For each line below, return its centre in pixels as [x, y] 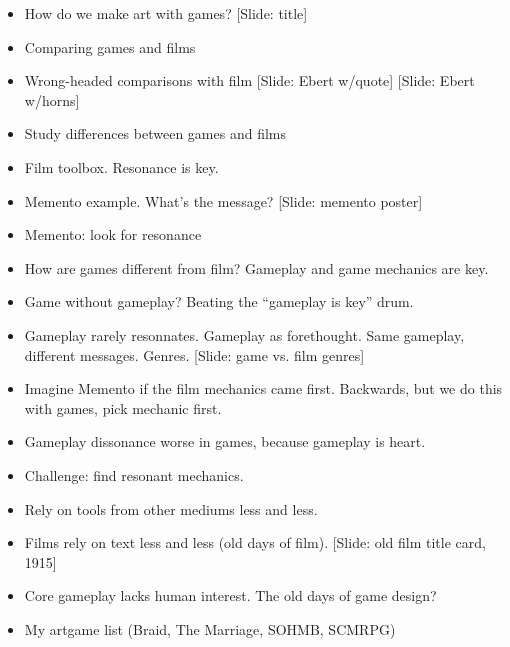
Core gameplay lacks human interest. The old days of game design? [230, 595]
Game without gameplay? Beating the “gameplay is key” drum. [219, 301]
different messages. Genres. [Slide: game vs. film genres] [194, 354]
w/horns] [52, 99]
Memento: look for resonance [113, 234]
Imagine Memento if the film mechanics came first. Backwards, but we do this [263, 388]
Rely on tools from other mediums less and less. [171, 508]
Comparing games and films [110, 46]
